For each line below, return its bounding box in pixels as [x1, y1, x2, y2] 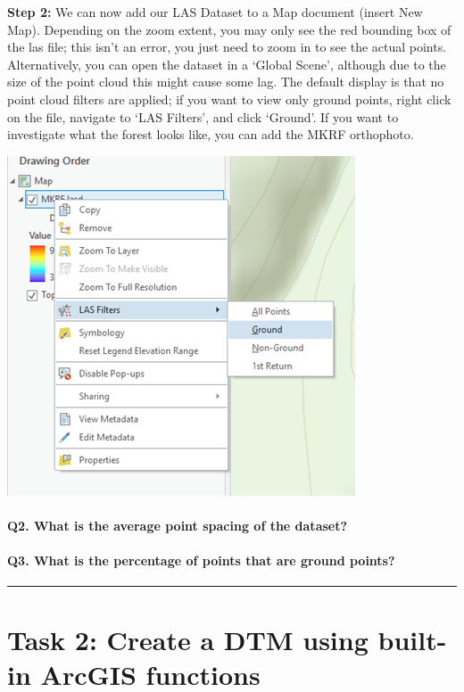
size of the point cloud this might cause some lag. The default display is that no [7, 72, 444, 91]
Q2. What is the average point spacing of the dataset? [7, 515, 348, 534]
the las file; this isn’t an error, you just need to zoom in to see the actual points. [7, 37, 447, 56]
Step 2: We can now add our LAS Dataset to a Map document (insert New [7, 3, 423, 21]
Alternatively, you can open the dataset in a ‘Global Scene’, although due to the [7, 54, 446, 73]
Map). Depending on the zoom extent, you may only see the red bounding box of [7, 20, 452, 38]
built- [377, 621, 447, 657]
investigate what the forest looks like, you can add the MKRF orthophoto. [7, 125, 414, 144]
